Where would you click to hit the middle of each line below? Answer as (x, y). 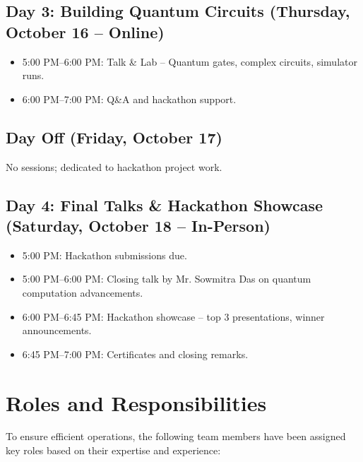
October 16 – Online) (85, 31)
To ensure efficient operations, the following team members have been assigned (176, 436)
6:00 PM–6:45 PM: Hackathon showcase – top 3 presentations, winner (173, 316)
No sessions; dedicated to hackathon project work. (114, 166)
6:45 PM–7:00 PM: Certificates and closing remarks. (135, 354)
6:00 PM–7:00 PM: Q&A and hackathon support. (129, 99)
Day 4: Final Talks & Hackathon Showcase (164, 205)
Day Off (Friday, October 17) (114, 137)
